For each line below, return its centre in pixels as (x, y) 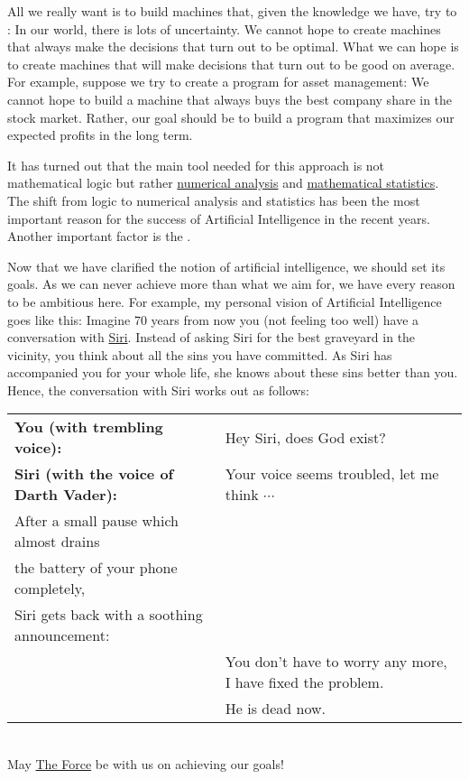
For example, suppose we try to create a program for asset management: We (218, 82)
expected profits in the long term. (100, 135)
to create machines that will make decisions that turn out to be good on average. (231, 64)
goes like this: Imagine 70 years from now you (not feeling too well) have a (213, 319)
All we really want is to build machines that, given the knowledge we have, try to (232, 11)
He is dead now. (275, 709)
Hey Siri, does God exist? (305, 437)
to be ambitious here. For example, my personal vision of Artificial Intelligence (225, 301)
